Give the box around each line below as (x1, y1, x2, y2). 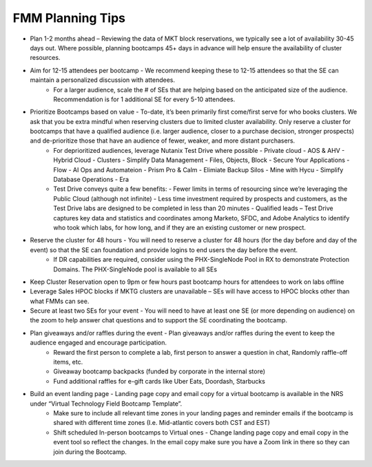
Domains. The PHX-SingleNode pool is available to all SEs (53, 265, 217, 273)
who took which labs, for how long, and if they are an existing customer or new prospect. (53, 223, 307, 231)
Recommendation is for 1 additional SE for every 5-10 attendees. (53, 95, 236, 103)
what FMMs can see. (30, 297, 90, 305)
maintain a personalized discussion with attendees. (30, 76, 176, 84)
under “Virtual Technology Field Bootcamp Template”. (30, 399, 183, 408)
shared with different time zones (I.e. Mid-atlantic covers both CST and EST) (53, 419, 270, 427)
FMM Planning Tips (12, 10, 126, 25)
